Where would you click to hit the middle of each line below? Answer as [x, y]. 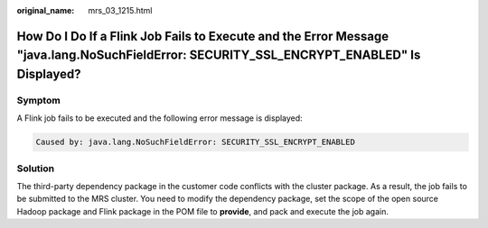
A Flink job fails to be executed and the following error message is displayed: [160, 118]
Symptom [38, 100]
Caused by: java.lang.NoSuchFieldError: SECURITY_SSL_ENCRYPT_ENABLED [196, 142]
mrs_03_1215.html [120, 10]
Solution [36, 169]
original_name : [46, 10]
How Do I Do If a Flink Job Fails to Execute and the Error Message [202, 36]
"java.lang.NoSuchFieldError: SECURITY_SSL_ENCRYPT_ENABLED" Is [219, 55]
